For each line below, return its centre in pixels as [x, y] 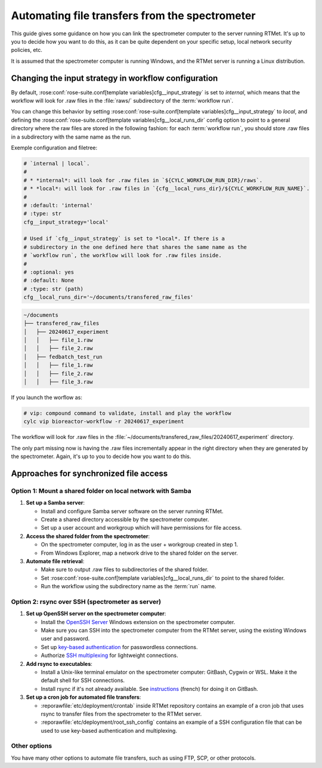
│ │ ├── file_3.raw [58, 382]
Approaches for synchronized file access [89, 473]
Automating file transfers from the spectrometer [133, 16]
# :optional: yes [49, 272]
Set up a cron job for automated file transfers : [83, 697]
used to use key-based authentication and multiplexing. [109, 730]
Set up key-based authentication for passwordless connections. [119, 647]
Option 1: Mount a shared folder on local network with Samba [101, 491]
